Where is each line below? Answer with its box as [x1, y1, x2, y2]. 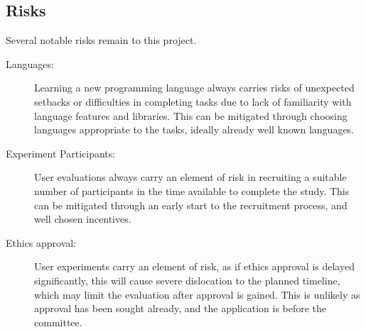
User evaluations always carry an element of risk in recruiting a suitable [34, 170, 347, 184]
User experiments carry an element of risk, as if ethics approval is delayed [34, 259, 355, 274]
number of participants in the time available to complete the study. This [34, 183, 350, 198]
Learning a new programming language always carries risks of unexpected [34, 80, 355, 95]
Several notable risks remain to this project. [6, 33, 197, 48]
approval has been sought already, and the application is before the [34, 301, 327, 316]
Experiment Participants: [6, 145, 116, 160]
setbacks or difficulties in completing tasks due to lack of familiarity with [34, 94, 352, 109]
